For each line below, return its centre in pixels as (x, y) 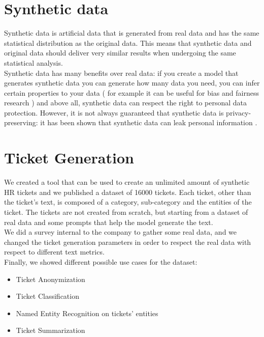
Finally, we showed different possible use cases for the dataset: (101, 261)
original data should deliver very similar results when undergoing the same (120, 53)
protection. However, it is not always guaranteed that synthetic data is (114, 112)
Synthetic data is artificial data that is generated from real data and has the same (132, 33)
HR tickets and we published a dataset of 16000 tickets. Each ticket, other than (128, 192)
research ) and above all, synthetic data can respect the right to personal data (126, 103)
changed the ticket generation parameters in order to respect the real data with (128, 242)
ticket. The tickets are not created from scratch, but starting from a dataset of (126, 212)
